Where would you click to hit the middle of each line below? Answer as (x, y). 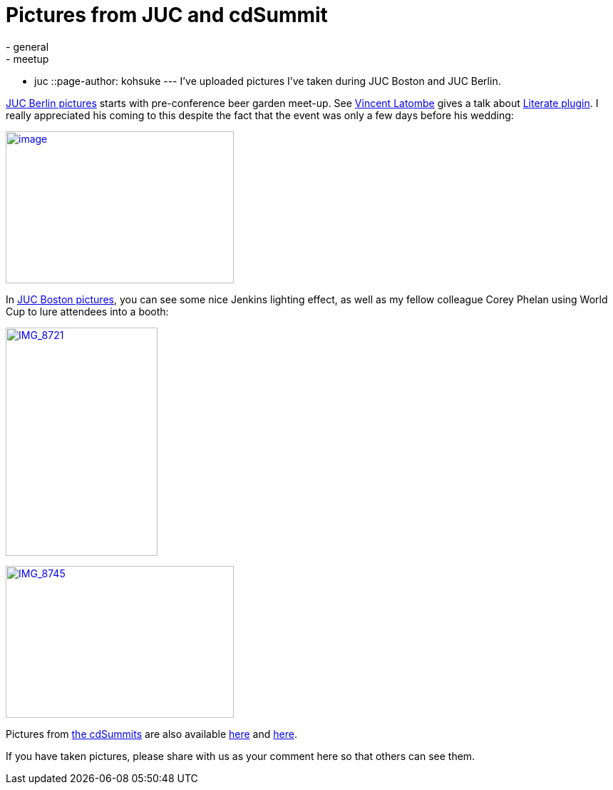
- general (27, 46)
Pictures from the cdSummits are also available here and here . (151, 734)
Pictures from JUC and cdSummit (167, 15)
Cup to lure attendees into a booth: (87, 311)
